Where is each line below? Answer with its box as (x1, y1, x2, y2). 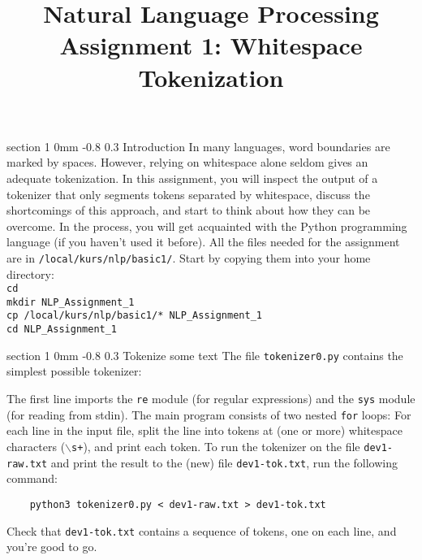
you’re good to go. (6, 538, 97, 555)
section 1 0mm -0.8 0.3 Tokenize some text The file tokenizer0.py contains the (6, 346, 403, 363)
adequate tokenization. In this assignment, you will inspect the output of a (6, 169, 378, 186)
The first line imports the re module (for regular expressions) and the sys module (6, 390, 416, 407)
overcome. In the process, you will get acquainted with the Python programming (6, 217, 407, 234)
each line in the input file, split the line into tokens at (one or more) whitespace (6, 422, 403, 439)
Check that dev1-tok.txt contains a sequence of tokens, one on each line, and (6, 522, 397, 539)
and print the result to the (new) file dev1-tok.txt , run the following (50, 454, 398, 471)
